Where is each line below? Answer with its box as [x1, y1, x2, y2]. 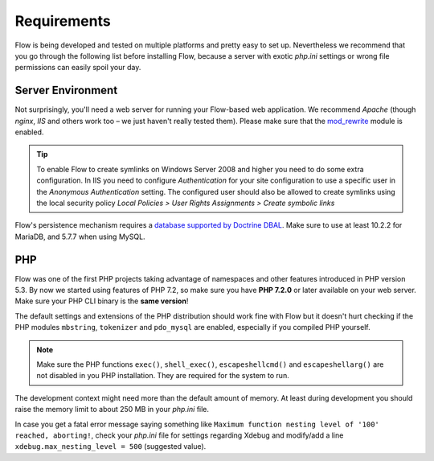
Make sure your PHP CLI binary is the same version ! [14, 296, 189, 306]
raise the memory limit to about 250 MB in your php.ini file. [14, 405, 209, 414]
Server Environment [14, 84, 118, 97]
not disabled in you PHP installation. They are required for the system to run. [36, 371, 289, 381]
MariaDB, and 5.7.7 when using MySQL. [14, 232, 145, 241]
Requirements [14, 12, 112, 30]
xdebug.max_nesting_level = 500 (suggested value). [14, 442, 207, 451]
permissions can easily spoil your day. [14, 63, 141, 72]
